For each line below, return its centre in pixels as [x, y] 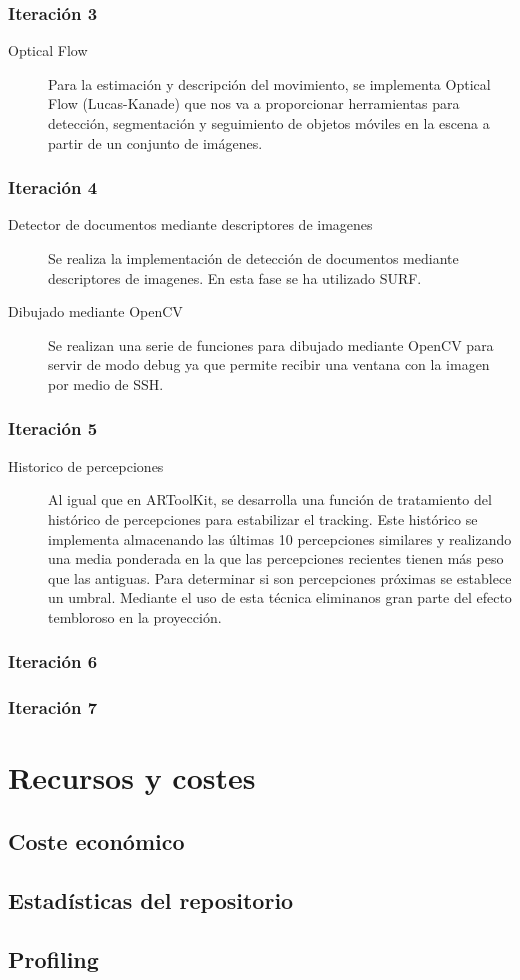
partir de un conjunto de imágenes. [155, 142]
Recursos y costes [132, 777]
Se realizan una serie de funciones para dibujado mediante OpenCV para [271, 344]
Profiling [53, 958]
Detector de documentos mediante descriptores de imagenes [190, 224]
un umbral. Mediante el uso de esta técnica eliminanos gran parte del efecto [280, 597]
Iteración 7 [53, 707]
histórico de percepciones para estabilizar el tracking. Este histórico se [263, 518]
